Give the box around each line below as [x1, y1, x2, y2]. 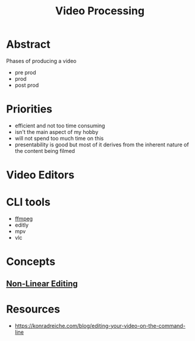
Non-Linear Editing [6, 279, 78, 289]
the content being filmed [14, 147, 76, 154]
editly [14, 221, 29, 229]
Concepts [6, 255, 55, 268]
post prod [14, 82, 39, 89]
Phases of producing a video [6, 57, 77, 64]
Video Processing [55, 4, 144, 18]
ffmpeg [14, 215, 33, 222]
